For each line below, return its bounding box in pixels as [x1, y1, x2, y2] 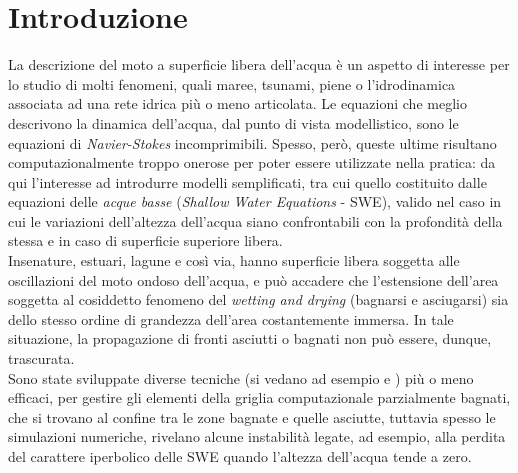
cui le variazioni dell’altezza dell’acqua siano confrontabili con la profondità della [8, 210, 503, 231]
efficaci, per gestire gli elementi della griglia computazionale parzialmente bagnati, [8, 387, 511, 408]
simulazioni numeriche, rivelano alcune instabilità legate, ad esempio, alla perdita [8, 426, 506, 447]
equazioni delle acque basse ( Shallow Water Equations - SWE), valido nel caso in [8, 191, 502, 212]
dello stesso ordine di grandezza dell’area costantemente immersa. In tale [8, 308, 454, 329]
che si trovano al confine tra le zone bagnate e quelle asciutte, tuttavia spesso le [8, 406, 496, 427]
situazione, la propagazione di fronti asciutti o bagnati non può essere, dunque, [8, 328, 492, 349]
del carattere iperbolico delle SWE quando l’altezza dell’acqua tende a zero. [8, 446, 472, 466]
